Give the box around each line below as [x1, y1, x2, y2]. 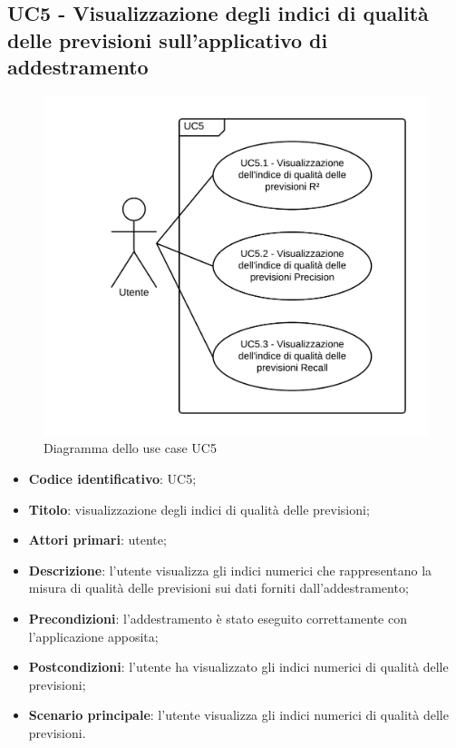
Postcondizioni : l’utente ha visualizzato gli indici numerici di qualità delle [28, 657, 449, 676]
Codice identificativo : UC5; [28, 469, 197, 488]
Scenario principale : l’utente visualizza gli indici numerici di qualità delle [28, 705, 449, 724]
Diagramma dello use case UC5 [44, 438, 217, 458]
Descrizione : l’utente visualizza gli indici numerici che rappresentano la [28, 560, 432, 579]
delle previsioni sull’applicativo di [7, 25, 328, 54]
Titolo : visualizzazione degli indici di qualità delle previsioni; [28, 499, 370, 518]
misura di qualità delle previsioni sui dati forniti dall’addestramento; [28, 578, 409, 597]
